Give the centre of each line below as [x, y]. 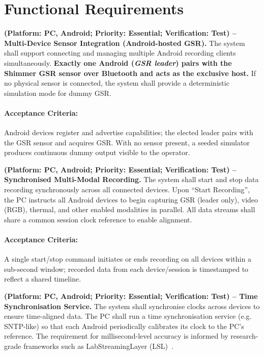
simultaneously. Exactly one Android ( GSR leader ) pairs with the [118, 62]
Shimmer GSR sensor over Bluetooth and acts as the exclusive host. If [130, 73]
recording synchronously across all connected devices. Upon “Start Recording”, [127, 189]
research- [244, 336]
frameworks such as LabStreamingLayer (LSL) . [98, 346]
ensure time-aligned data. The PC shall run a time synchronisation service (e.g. [128, 316]
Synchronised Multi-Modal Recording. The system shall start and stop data [131, 179]
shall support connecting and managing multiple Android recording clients [120, 53]
